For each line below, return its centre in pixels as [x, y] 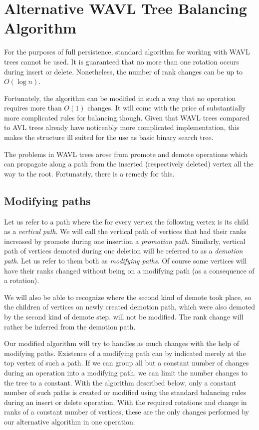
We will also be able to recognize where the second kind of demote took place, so [128, 297]
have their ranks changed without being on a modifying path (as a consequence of [129, 270]
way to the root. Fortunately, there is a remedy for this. [89, 173]
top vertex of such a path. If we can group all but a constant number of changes [127, 363]
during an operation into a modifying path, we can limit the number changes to [126, 372]
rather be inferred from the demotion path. [70, 326]
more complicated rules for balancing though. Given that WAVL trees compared [127, 117]
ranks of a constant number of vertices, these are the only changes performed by [127, 412]
